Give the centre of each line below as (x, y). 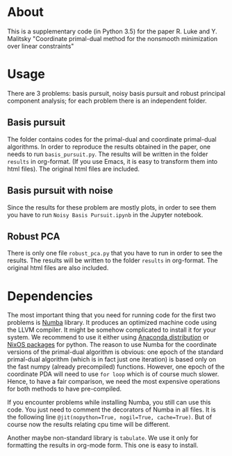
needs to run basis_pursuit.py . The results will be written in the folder (108, 154)
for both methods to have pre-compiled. (65, 389)
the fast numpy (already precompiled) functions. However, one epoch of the (116, 367)
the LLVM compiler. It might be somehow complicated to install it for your (112, 330)
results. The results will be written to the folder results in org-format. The (113, 260)
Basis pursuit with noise (60, 191)
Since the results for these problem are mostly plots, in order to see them (112, 207)
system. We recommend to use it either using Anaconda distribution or (108, 337)
